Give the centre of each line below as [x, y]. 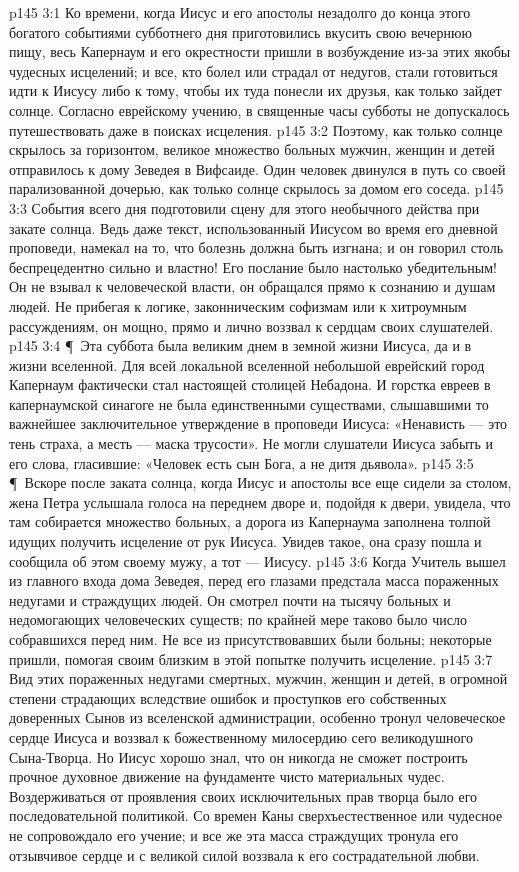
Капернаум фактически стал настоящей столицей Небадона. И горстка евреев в [250, 384]
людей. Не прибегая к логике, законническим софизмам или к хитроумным [238, 305]
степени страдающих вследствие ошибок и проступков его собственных [228, 697]
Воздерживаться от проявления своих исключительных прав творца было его [243, 795]
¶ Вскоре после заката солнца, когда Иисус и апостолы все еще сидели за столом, [260, 482]
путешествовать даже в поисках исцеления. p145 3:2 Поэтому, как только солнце [256, 129]
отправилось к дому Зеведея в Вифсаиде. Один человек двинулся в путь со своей [257, 168]
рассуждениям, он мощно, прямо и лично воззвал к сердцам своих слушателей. [251, 325]
